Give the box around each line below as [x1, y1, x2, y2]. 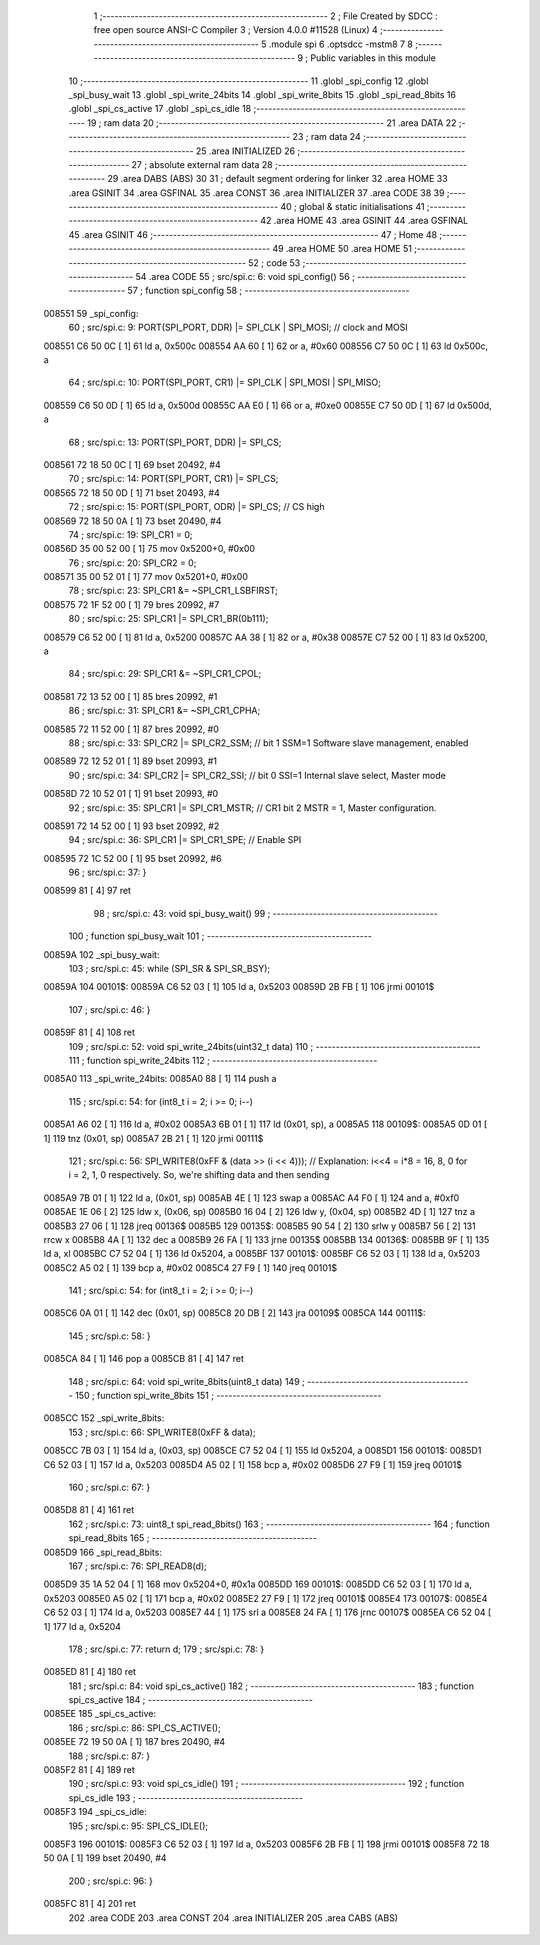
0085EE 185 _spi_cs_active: [43, 1708, 157, 1720]
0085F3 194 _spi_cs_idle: [43, 1806, 147, 1818]
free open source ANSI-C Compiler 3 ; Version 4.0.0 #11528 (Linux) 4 [93, 24, 379, 36]
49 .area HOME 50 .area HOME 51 [271, 243, 412, 255]
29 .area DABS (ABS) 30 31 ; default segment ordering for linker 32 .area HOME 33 [106, 173, 449, 185]
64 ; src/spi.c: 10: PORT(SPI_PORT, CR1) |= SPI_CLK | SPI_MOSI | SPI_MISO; [68, 376, 382, 389]
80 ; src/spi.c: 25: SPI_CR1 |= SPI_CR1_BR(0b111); [68, 613, 269, 625]
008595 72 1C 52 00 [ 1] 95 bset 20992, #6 [43, 852, 222, 864]
